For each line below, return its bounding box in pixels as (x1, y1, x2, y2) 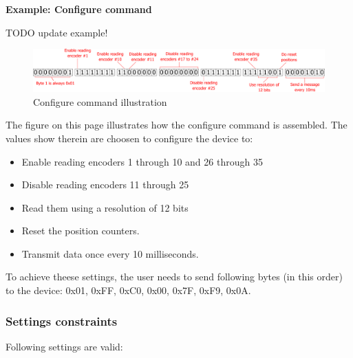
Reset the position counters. (21, 223, 140, 238)
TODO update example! (6, 25, 108, 39)
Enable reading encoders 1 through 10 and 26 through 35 (21, 154, 263, 168)
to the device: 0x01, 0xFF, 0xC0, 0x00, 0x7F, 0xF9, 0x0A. (6, 283, 251, 298)
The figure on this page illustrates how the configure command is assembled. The (6, 118, 347, 132)
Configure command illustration (33, 94, 167, 109)
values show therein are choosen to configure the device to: (6, 131, 253, 145)
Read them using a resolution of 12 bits (21, 200, 189, 214)
